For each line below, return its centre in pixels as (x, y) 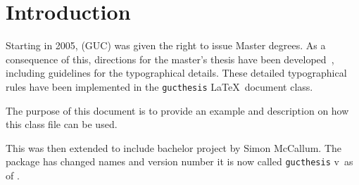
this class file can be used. (62, 124)
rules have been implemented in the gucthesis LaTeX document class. (159, 86)
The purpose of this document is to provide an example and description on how (177, 110)
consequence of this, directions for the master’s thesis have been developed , (170, 59)
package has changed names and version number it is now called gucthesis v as (179, 161)
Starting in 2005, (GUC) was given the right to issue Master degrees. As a (166, 45)
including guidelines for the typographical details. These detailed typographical (176, 73)
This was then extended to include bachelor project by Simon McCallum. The (174, 147)
